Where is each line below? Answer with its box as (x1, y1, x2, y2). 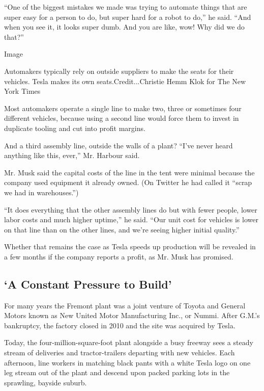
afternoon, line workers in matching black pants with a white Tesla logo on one (4, 357, 251, 368)
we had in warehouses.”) (4, 187, 79, 197)
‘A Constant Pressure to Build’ (4, 276, 172, 292)
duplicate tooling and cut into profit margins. (4, 122, 145, 133)
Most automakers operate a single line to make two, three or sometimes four (4, 102, 242, 113)
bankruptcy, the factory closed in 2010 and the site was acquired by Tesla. (4, 320, 236, 330)
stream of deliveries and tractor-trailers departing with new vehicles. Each (4, 347, 235, 358)
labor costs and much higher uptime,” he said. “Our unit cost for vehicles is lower (4, 214, 258, 225)
